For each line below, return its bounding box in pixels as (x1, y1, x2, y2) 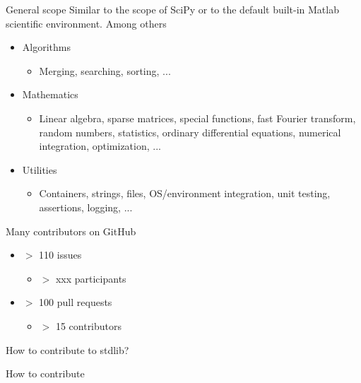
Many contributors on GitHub (6, 223, 136, 238)
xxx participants (55, 271, 126, 285)
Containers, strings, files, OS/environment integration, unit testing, (39, 186, 331, 201)
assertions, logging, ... (39, 199, 133, 214)
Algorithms (22, 40, 71, 54)
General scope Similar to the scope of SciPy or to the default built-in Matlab (6, 2, 339, 16)
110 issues (39, 247, 82, 262)
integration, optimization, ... (39, 139, 161, 153)
